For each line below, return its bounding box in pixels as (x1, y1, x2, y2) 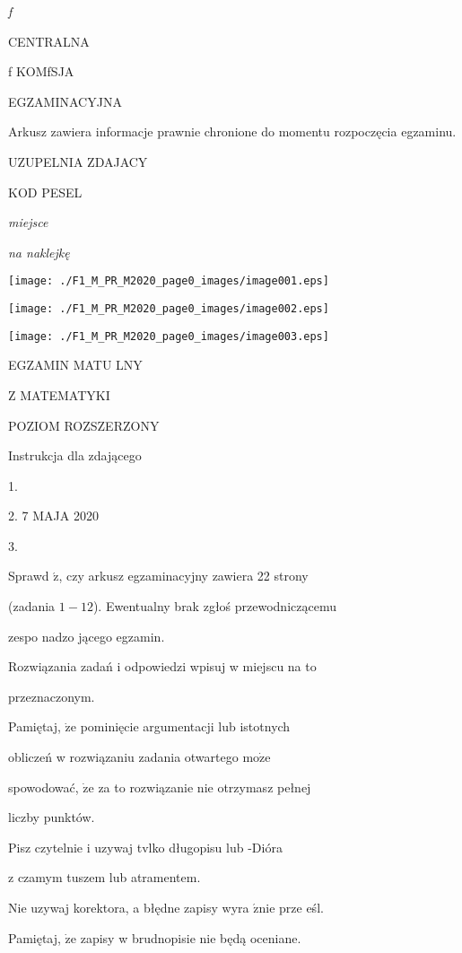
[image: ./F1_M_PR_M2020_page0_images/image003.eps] (8, 329, 329, 343)
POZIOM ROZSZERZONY (8, 415, 160, 434)
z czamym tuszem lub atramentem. (8, 868, 201, 887)
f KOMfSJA (8, 62, 74, 81)
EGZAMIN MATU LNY (8, 355, 143, 374)
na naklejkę (8, 242, 70, 261)
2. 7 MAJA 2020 (8, 506, 99, 525)
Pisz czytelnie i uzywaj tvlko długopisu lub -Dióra (8, 837, 283, 856)
